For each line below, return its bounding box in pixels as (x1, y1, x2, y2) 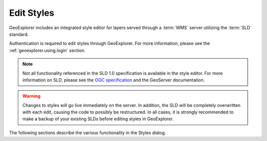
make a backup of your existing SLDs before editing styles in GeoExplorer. (22, 116, 174, 122)
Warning (22, 93, 41, 99)
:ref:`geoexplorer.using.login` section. (9, 47, 86, 53)
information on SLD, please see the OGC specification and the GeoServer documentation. (22, 77, 205, 83)
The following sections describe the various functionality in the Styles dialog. (9, 130, 166, 136)
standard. (9, 31, 29, 37)
